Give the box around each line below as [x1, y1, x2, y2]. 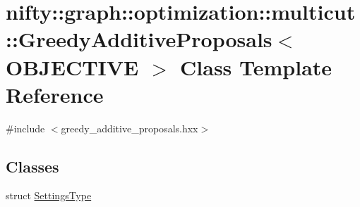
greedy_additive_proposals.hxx [61, 120, 198, 135]
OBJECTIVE [6, 52, 139, 81]
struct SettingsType [6, 188, 92, 203]
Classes [6, 155, 59, 177]
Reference [6, 80, 104, 108]
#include [6, 120, 45, 135]
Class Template [180, 52, 332, 81]
